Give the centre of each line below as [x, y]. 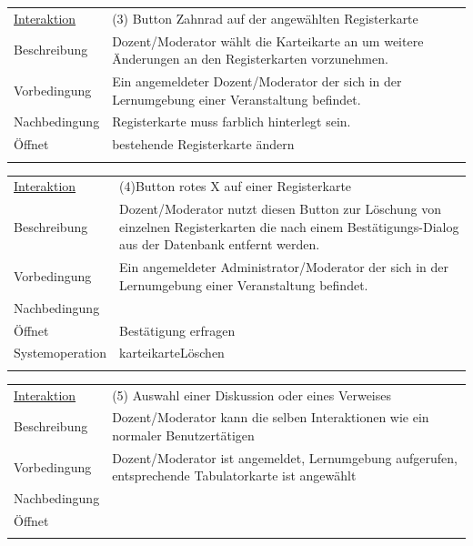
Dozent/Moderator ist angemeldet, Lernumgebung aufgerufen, [285, 457]
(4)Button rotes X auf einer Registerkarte [236, 186]
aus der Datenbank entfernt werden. [220, 244]
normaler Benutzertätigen [183, 435]
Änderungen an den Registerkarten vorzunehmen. [250, 59]
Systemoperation [60, 353]
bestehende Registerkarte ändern [203, 144]
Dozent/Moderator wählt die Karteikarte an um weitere [268, 40]
